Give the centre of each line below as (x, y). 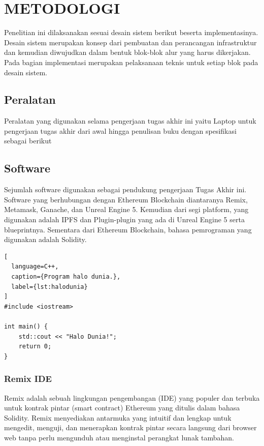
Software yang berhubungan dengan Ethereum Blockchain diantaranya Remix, (126, 199)
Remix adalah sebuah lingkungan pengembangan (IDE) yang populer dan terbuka (132, 397)
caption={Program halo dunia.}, (66, 277)
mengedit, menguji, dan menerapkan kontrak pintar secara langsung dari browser (130, 427)
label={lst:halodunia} (49, 287)
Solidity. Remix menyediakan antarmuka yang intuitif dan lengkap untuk (118, 417)
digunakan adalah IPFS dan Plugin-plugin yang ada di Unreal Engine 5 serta (124, 219)
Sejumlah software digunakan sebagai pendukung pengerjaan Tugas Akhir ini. (125, 189)
